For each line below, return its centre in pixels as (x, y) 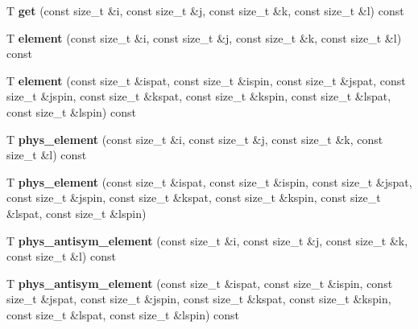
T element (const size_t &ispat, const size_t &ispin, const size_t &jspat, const (206, 80)
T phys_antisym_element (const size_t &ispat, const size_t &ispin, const (200, 283)
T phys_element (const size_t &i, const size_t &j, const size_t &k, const (195, 139)
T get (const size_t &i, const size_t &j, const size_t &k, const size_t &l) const (205, 10)
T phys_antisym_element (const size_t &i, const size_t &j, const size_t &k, (207, 240)
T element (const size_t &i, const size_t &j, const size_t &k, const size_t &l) (204, 37)
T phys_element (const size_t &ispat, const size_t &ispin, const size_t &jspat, (209, 181)
